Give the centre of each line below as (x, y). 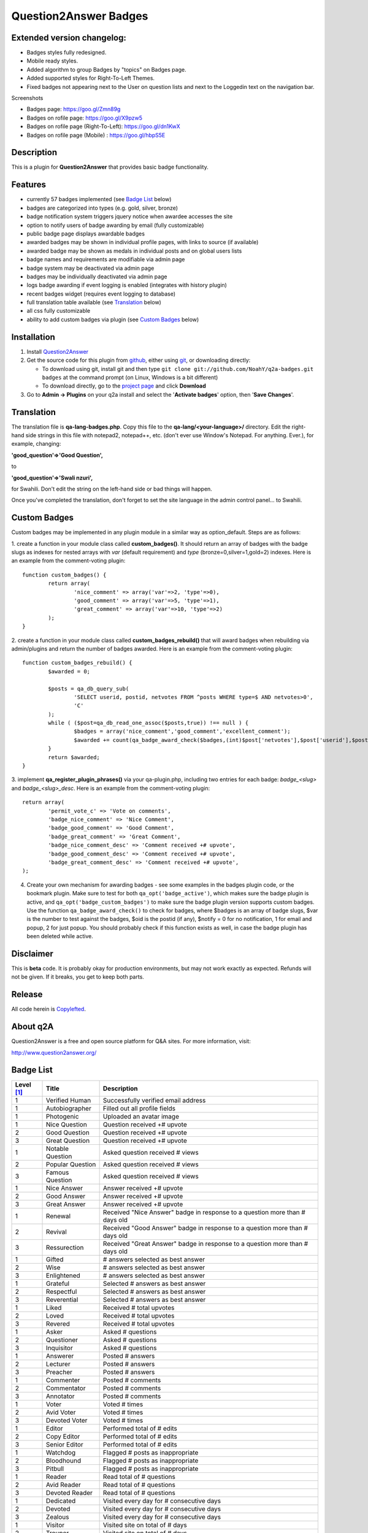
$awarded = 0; (69, 671)
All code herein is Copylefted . (48, 1009)
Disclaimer (32, 954)
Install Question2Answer (58, 351)
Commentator (66, 1388)
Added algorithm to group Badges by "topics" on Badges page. (106, 69)
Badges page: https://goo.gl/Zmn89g (74, 109)
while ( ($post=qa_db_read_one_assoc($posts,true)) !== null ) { (148, 723)
